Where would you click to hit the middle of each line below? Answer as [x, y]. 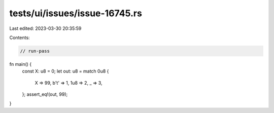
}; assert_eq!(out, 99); [45, 94]
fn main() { [21, 64]
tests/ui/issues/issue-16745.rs [76, 13]
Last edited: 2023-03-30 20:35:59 [45, 28]
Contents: [20, 37]
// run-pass [35, 51]
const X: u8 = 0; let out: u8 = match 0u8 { [65, 71]
